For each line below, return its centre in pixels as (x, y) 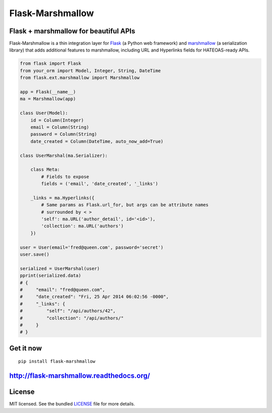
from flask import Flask (51, 64)
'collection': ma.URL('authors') (82, 226)
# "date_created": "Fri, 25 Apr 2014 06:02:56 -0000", (94, 297)
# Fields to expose (65, 176)
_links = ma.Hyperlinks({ (62, 198)
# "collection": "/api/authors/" (72, 318)
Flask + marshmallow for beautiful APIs (72, 31)
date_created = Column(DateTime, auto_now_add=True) (97, 141)
